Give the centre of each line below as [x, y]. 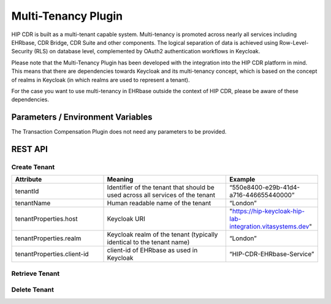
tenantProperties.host [46, 219]
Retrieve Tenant [36, 273]
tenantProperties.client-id [52, 254]
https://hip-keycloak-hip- [268, 211]
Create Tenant [33, 167]
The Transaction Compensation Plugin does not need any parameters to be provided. [119, 132]
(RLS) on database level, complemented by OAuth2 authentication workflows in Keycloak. [147, 51]
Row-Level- [294, 42]
